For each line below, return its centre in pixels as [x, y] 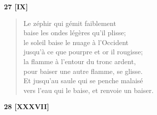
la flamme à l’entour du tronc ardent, [79, 61]
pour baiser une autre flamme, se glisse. [83, 71]
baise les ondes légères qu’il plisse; [75, 33]
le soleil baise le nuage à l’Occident [76, 42]
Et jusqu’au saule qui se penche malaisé [83, 80]
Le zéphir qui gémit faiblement [70, 23]
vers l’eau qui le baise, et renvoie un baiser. [88, 90]
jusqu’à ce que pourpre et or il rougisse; [83, 52]
